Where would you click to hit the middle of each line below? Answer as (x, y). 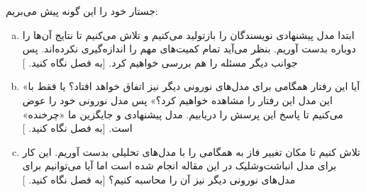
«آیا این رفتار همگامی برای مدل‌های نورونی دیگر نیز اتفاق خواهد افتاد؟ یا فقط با (191, 86)
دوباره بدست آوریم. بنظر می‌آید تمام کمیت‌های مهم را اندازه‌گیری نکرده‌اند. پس (189, 49)
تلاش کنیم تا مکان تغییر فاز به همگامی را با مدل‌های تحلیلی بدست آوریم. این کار (191, 151)
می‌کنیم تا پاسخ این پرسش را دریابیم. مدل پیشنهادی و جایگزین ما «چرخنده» (183, 114)
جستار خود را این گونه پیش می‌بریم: (82, 11)
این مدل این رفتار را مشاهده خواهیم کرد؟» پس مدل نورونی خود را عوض (177, 100)
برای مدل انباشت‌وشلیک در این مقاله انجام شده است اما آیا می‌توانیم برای (179, 165)
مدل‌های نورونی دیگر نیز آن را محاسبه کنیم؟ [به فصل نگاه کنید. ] (159, 179)
